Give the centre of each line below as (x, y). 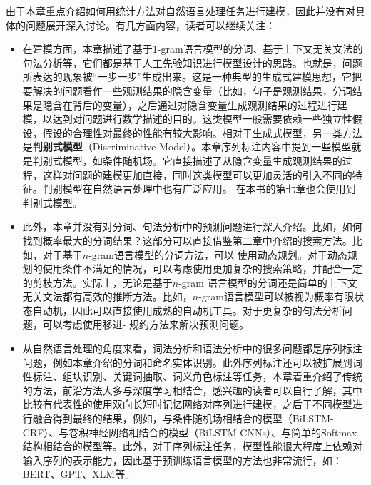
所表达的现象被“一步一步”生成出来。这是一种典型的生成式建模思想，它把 (192, 77)
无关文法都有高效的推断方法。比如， (107, 296)
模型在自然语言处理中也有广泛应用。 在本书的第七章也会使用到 (209, 189)
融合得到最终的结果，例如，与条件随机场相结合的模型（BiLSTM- (183, 418)
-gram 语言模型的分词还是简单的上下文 (268, 282)
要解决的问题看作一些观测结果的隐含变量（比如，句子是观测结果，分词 (187, 90)
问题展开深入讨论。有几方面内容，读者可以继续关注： (150, 25)
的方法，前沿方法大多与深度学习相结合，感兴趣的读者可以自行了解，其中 (192, 390)
